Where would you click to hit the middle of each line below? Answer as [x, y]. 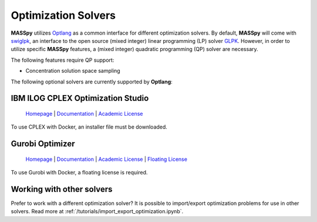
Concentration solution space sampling [73, 71]
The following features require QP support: [63, 60]
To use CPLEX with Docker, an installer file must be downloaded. [89, 127]
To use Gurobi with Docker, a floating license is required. [79, 173]
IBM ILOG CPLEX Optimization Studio [80, 98]
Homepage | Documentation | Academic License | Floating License [107, 159]
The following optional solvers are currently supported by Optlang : [92, 82]
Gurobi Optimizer [43, 144]
